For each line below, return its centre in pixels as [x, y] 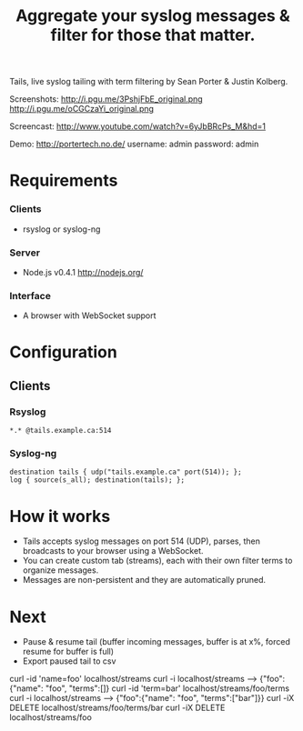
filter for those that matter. [153, 35]
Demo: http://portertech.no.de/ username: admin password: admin [134, 144]
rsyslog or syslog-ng [61, 229]
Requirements [64, 180]
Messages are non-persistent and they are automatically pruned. [144, 580]
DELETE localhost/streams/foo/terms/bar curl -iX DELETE [117, 708]
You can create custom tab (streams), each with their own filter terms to [157, 561]
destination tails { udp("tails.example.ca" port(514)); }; [126, 472]
